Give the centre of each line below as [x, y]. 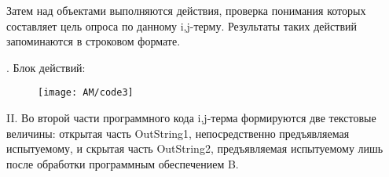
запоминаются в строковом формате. [94, 41]
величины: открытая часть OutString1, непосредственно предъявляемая [178, 133]
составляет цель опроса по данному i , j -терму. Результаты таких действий [182, 25]
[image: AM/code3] [86, 93]
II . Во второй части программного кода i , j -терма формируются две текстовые [191, 118]
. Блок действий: [46, 67]
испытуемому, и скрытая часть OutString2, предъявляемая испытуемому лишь [195, 148]
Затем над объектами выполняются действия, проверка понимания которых [186, 10]
